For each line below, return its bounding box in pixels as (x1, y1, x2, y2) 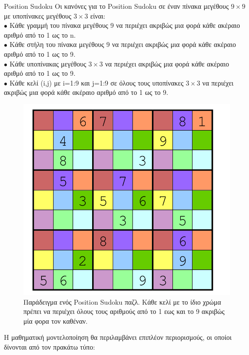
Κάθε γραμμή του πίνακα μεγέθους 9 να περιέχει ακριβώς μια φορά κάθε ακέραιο (9, 20, 240, 30)
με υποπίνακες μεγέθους (4, 10, 72, 21)
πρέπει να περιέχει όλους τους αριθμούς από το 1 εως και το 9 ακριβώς (23, 306, 225, 316)
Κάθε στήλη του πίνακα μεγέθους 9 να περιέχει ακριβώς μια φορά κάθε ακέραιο (9, 39, 236, 49)
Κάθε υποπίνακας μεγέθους (9, 58, 86, 68)
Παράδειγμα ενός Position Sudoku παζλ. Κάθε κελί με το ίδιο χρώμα (23, 296, 221, 307)
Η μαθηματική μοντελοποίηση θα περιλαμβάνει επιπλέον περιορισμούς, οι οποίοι (4, 332, 232, 342)
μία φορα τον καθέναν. (23, 315, 88, 326)
